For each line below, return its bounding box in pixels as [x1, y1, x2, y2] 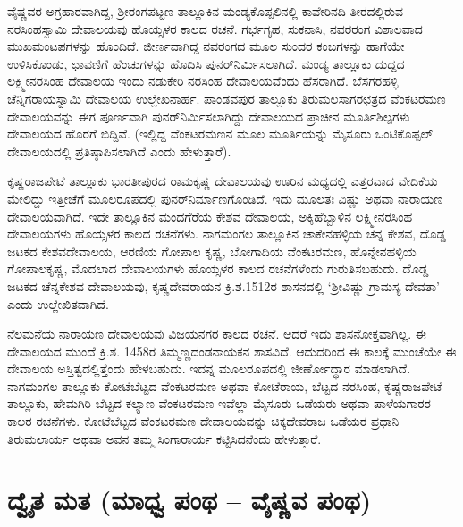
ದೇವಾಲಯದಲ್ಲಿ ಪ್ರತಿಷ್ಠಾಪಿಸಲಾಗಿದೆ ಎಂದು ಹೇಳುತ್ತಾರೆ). [7, 141, 231, 160]
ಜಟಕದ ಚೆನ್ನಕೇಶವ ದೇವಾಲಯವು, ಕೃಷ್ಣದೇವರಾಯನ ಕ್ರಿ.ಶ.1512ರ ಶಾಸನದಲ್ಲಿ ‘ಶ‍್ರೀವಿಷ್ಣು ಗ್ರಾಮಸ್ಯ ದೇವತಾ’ [7, 276, 440, 295]
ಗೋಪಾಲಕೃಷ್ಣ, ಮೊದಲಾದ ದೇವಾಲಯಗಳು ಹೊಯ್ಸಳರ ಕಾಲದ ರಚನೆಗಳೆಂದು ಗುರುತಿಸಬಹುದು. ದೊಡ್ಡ [7, 259, 429, 278]
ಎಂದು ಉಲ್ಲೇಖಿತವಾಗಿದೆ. [7, 294, 109, 313]
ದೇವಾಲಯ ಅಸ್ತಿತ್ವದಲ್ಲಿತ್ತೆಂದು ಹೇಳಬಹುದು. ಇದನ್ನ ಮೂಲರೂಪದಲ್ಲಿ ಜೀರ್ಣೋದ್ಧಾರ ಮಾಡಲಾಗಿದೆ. [7, 359, 411, 378]
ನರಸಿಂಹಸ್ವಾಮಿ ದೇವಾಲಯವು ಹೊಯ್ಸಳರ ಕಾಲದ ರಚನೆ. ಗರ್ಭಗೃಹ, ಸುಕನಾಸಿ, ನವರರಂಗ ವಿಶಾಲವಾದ [7, 19, 423, 38]
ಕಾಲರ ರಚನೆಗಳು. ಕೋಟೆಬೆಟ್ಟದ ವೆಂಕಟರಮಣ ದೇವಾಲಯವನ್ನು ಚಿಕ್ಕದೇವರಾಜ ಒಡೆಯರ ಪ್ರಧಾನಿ [7, 412, 400, 431]
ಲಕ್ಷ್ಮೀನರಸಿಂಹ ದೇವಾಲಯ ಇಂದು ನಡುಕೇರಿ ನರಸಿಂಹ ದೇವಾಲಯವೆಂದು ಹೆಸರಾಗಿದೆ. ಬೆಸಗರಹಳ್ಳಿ [7, 71, 399, 90]
